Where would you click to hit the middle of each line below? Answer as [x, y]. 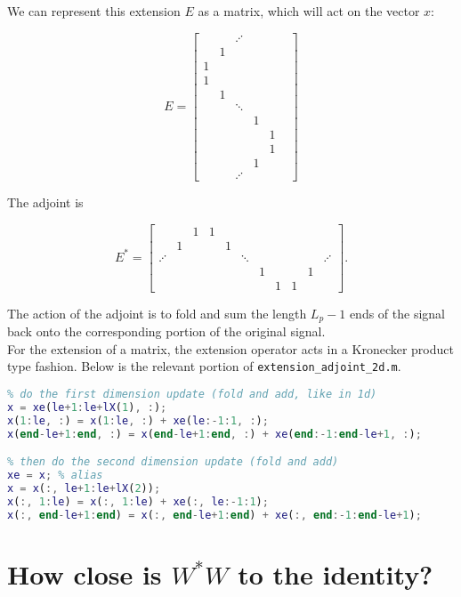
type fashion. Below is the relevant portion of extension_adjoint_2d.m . [204, 366]
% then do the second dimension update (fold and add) [173, 462]
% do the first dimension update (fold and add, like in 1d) [192, 394]
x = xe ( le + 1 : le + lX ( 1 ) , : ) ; [87, 407]
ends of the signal [397, 313]
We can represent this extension [94, 11]
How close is [85, 573]
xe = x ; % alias [55, 476]
